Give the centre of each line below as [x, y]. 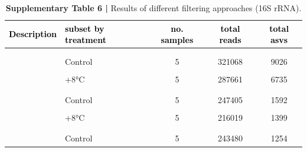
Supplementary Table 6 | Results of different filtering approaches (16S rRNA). [153, 8]
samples [177, 40]
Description [33, 34]
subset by [85, 28]
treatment [86, 40]
